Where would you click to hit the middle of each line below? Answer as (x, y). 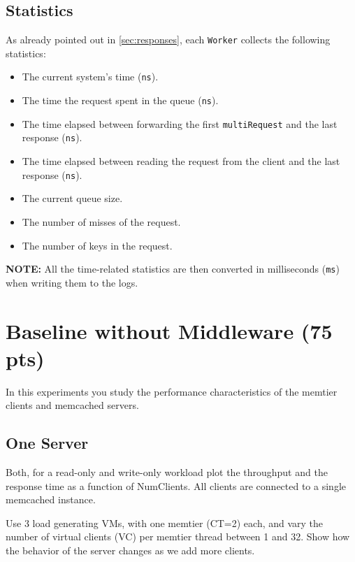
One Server (47, 443)
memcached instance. (51, 499)
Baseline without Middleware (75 (169, 330)
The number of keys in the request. (97, 245)
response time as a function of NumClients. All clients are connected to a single (176, 485)
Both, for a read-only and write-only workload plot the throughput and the (167, 472)
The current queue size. (72, 198)
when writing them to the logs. (72, 282)
